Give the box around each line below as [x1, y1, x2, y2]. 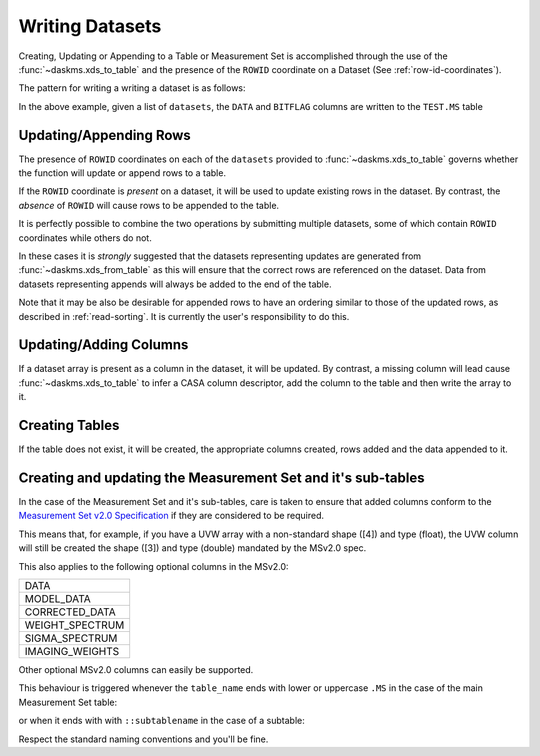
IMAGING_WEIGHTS [24, 644, 120, 658]
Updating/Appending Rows [18, 126, 192, 144]
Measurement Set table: [18, 696, 118, 708]
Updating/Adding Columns [18, 336, 189, 354]
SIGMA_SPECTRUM [24, 631, 118, 645]
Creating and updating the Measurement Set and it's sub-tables [18, 469, 425, 486]
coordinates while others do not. [18, 231, 152, 244]
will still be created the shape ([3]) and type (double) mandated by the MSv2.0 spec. [18, 542, 367, 554]
